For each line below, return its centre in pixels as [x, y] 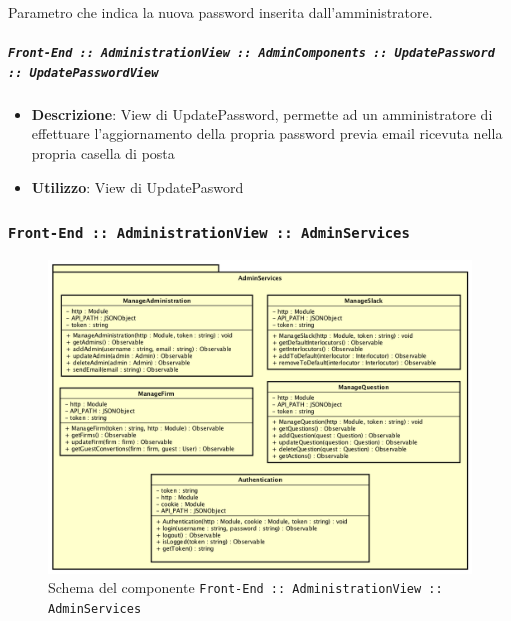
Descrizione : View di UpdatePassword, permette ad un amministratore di [262, 113]
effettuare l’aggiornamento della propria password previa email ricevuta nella [267, 133]
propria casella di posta [103, 153]
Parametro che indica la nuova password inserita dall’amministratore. [220, 12]
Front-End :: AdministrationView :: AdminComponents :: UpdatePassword [251, 53]
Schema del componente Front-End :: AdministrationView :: [245, 587]
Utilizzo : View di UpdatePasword [137, 186]
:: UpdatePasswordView [83, 72]
